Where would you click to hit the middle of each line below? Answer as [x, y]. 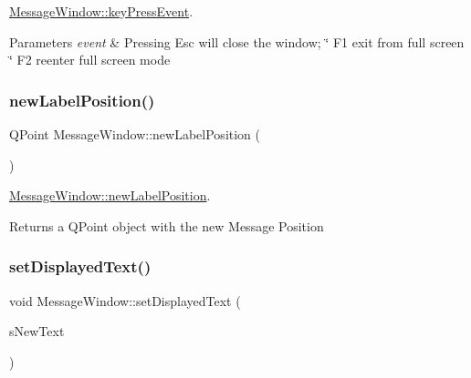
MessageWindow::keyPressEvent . [101, 11]
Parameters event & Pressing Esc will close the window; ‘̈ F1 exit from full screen [237, 41]
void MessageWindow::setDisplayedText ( [125, 300]
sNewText [37, 331]
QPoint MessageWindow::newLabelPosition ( [135, 134]
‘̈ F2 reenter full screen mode [90, 60]
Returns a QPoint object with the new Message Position [167, 225]
